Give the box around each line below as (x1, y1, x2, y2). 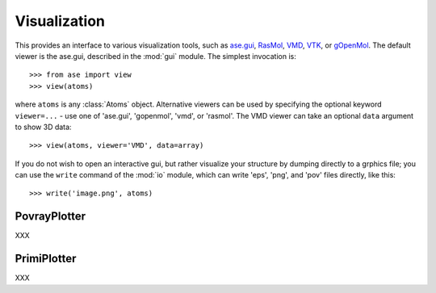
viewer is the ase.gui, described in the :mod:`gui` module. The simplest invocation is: (15, 51, 296, 61)
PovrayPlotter (15, 210, 86, 224)
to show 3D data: (15, 122, 72, 132)
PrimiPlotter (15, 252, 77, 266)
